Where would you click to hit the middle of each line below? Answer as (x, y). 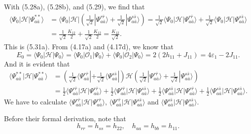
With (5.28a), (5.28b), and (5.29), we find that (74, 6)
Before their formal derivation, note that (65, 118)
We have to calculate (36, 102)
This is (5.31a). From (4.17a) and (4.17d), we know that (89, 47)
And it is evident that (37, 63)
